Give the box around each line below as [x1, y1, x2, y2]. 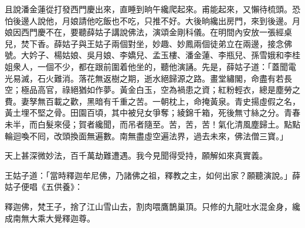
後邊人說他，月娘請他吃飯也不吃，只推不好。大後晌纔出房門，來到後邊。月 [12, 14, 300, 26]
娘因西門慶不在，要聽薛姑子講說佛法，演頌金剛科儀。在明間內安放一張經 [5, 26, 284, 38]
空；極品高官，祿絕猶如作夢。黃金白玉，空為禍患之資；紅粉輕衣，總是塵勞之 [5, 83, 300, 96]
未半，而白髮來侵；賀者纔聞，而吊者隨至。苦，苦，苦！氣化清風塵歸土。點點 [5, 118, 300, 130]
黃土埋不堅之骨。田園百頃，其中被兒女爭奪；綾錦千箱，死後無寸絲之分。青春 [5, 106, 300, 119]
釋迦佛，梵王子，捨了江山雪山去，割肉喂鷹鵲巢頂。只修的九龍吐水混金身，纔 [5, 200, 300, 212]
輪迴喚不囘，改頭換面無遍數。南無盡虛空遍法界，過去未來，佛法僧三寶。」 [5, 129, 288, 142]
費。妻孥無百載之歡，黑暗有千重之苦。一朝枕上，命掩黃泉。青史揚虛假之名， [5, 95, 300, 107]
